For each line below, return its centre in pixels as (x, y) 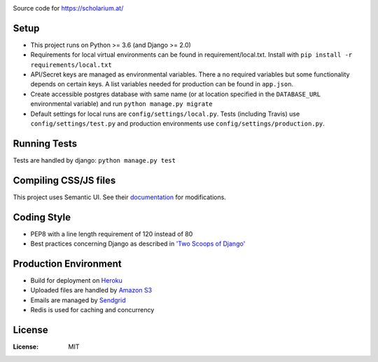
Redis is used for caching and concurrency (92, 310)
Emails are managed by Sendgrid (78, 300)
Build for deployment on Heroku (76, 281)
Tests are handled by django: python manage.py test (94, 160)
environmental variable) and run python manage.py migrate (121, 104)
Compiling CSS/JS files (64, 180)
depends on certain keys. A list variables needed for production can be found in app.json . (162, 84)
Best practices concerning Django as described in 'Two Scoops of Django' (138, 244)
